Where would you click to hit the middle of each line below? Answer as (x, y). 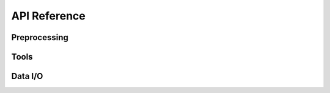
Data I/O (27, 76)
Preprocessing (40, 37)
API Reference (48, 16)
